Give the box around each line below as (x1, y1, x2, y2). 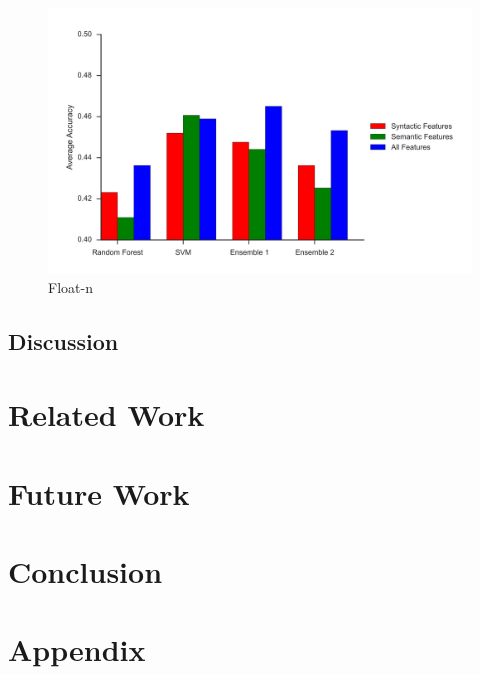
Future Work (8, 472, 190, 513)
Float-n (48, 276, 93, 297)
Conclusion (8, 550, 163, 591)
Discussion (8, 325, 119, 356)
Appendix (8, 629, 146, 670)
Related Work (8, 394, 205, 435)
